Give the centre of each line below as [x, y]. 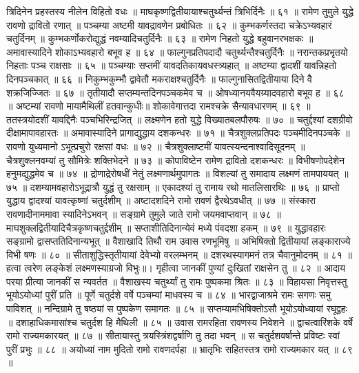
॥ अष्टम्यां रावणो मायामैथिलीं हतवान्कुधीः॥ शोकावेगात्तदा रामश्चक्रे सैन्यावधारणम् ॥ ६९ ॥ [158, 106]
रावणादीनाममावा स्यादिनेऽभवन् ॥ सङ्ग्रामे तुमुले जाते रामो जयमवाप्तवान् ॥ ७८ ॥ [144, 213]
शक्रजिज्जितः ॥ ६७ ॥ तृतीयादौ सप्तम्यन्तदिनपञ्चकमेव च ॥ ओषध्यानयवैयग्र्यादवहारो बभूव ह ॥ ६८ [175, 92]
